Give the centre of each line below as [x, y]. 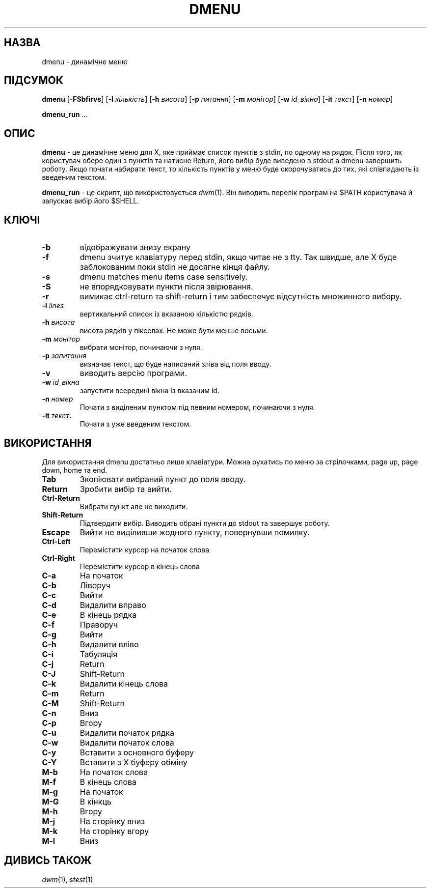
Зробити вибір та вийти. [126, 489]
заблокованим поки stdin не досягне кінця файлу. [175, 267]
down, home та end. [75, 470]
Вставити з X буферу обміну [134, 762]
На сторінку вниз [112, 821]
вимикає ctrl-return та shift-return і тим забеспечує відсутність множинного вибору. [241, 297]
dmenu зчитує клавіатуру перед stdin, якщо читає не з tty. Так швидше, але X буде [238, 257]
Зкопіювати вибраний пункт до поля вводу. [163, 479]
